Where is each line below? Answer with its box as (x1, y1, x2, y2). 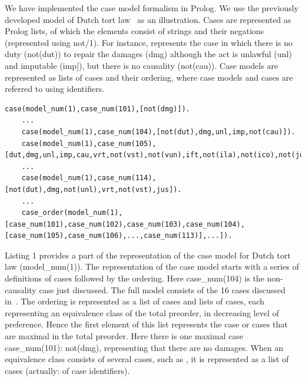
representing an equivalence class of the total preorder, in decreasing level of (5, 306, 280, 319)
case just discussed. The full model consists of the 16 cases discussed (39, 283, 285, 296)
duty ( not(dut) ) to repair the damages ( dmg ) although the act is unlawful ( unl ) (5, 48, 292, 60)
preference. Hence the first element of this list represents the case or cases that (5, 318, 288, 330)
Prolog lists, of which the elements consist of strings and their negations (5, 25, 264, 37)
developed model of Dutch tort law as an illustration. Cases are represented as (5, 13, 291, 25)
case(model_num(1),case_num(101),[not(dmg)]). (5, 104, 190, 113)
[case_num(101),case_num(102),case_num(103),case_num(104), (5, 220, 245, 228)
